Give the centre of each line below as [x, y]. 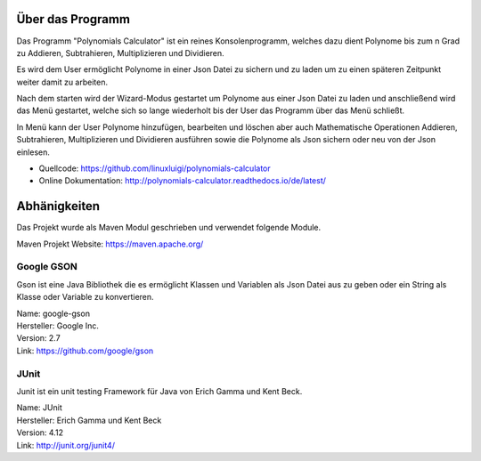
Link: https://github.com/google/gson [85, 351]
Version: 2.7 [39, 338]
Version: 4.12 [40, 433]
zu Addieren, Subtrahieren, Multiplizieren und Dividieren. [120, 53]
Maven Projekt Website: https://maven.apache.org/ [110, 244]
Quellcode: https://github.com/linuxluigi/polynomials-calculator [155, 168]
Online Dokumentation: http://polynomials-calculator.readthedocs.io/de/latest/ [183, 181]
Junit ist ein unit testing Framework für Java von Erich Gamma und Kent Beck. [159, 391]
